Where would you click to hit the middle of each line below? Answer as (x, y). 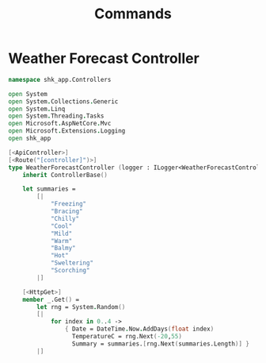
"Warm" (61, 241)
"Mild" (61, 234)
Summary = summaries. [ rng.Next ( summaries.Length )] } (160, 344)
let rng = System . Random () (81, 307)
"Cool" (61, 226)
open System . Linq (37, 109)
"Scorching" (70, 271)
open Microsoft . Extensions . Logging (67, 131)
